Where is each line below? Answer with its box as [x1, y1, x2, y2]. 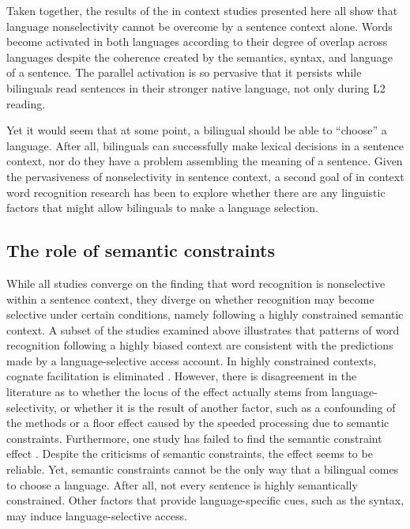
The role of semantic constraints [6, 238, 275, 263]
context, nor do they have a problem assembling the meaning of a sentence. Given [6, 153, 403, 169]
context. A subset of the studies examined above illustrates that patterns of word [6, 321, 400, 338]
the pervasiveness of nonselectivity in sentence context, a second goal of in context [6, 168, 404, 184]
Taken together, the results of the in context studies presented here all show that [6, 2, 398, 18]
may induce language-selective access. [6, 507, 187, 523]
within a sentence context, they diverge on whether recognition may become [6, 290, 374, 307]
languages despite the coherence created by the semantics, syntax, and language [6, 48, 393, 65]
